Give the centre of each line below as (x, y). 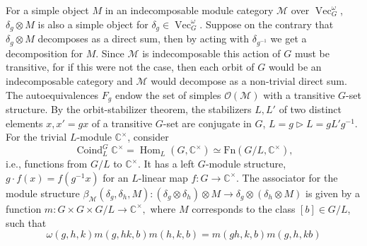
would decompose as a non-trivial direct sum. (249, 80)
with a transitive (299, 94)
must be (312, 53)
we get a (289, 39)
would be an (295, 67)
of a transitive (122, 123)
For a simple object (47, 10)
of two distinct (310, 109)
